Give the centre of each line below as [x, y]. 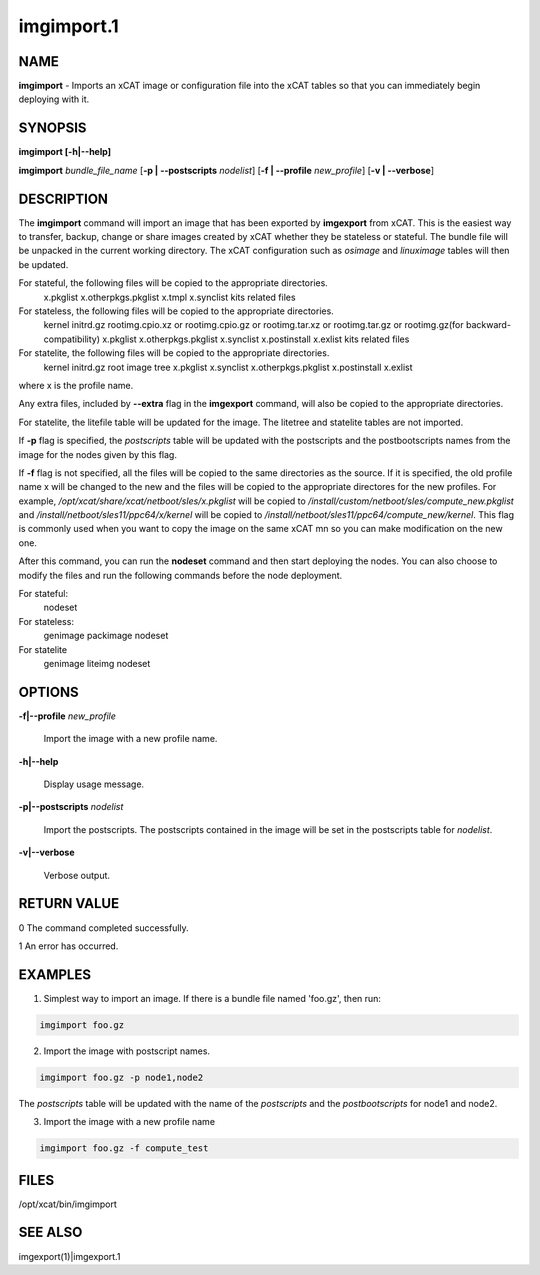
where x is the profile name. [76, 385]
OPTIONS [48, 691]
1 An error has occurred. [68, 946]
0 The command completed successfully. [103, 927]
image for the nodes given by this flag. [97, 454]
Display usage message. [94, 784]
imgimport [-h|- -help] [65, 152]
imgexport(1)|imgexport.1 [69, 1256]
